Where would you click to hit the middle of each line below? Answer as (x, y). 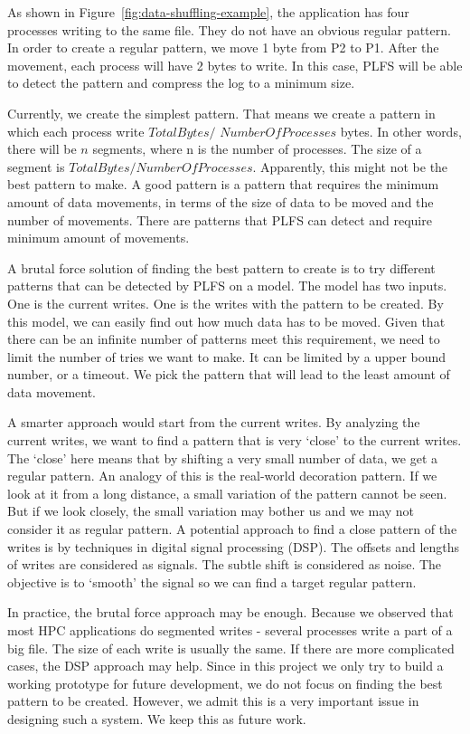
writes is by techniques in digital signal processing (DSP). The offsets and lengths (234, 546)
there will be (42, 149)
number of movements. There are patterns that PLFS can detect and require (220, 219)
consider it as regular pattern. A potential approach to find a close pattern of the (232, 529)
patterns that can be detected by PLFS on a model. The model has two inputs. (227, 286)
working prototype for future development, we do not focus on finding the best (225, 683)
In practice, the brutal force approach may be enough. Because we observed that (230, 612)
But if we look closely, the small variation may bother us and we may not (211, 511)
